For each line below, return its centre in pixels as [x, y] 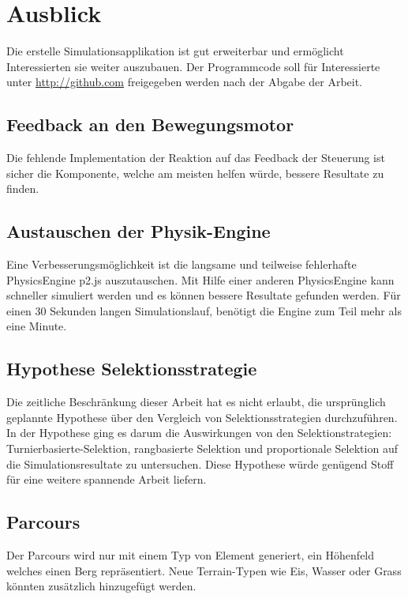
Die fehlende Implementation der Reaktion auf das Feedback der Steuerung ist [196, 158]
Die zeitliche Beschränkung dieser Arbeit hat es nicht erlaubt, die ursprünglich [196, 402]
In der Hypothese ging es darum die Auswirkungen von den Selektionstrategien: [199, 433]
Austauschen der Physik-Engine [138, 231]
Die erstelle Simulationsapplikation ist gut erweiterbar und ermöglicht [175, 51]
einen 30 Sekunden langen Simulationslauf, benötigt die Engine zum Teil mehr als [204, 310]
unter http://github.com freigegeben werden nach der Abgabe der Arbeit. [185, 82]
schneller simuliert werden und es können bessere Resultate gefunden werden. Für [204, 295]
